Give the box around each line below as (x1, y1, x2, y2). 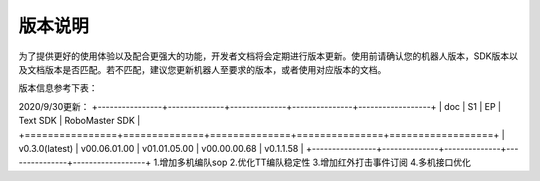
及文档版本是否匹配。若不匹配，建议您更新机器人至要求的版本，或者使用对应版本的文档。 (18, 63, 387, 75)
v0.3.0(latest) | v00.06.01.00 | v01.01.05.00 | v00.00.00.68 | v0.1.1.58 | (18, 142, 304, 154)
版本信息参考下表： (18, 82, 98, 94)
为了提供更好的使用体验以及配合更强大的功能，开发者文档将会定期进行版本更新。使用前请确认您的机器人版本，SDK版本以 (18, 50, 519, 62)
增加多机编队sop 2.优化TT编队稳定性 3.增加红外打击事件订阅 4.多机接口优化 (159, 156, 472, 169)
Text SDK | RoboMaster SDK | (18, 115, 141, 127)
